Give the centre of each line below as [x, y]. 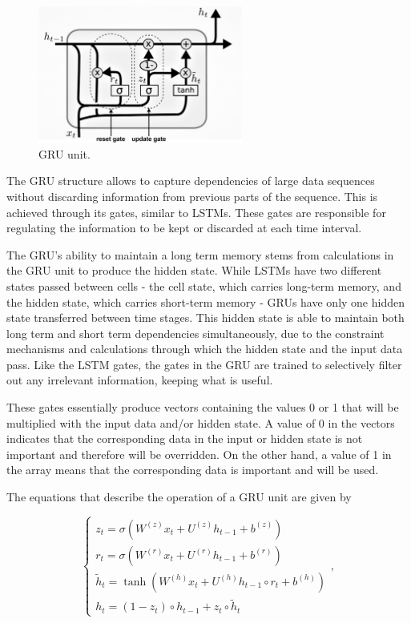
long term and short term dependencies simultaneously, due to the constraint [195, 333]
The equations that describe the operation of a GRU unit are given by [179, 497]
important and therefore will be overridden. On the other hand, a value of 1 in [199, 454]
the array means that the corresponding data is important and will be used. [193, 470]
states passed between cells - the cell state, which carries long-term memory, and [204, 285]
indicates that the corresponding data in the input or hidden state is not [185, 438]
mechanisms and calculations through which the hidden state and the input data [205, 349]
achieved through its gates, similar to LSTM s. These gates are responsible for [196, 212]
